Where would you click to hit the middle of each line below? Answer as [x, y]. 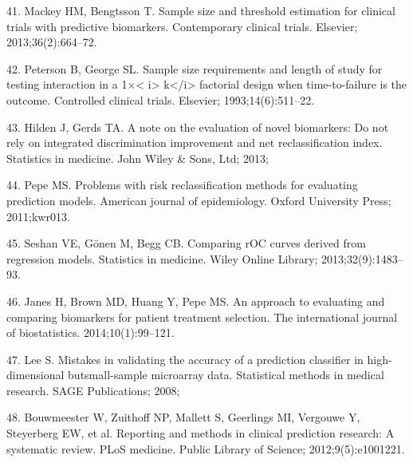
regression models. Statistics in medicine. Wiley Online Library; [162, 258]
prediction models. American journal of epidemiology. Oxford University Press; [199, 200]
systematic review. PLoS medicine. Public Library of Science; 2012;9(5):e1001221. [206, 448]
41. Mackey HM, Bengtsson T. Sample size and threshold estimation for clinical [201, 10]
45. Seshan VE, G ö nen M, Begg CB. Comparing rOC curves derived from [186, 243]
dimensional [35, 375]
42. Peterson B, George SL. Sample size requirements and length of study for [195, 68]
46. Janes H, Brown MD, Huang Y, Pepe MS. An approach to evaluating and [196, 301]
